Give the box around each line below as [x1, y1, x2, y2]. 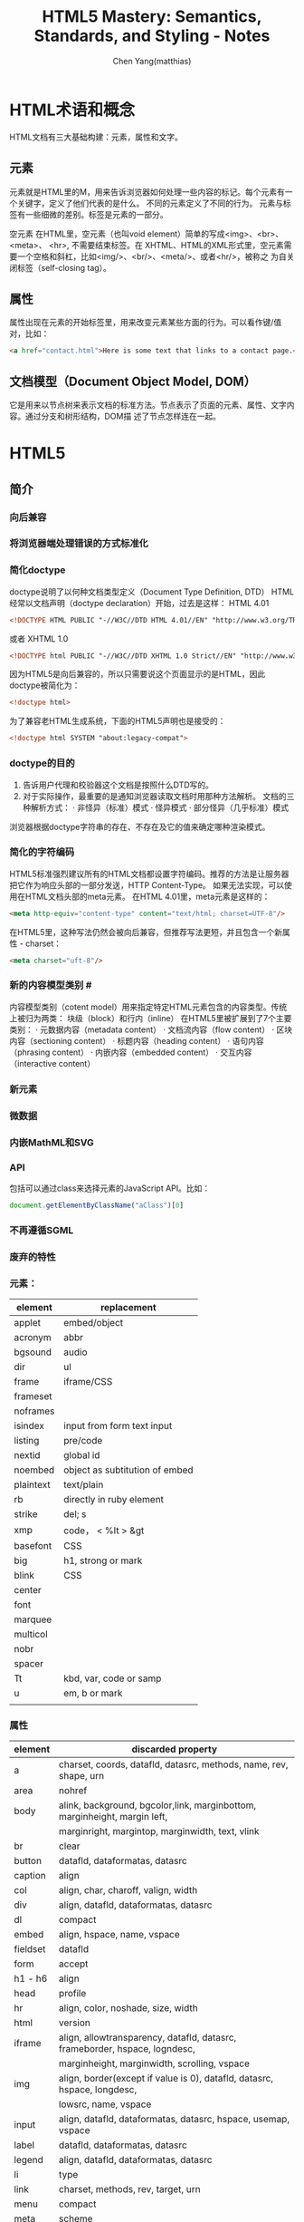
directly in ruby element [62, 1493, 165, 1505]
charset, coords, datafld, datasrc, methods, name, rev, [58, 1758, 289, 1771]
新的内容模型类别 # [9, 979, 92, 991]
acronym [14, 1330, 52, 1343]
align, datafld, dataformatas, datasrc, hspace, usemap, [58, 2113, 290, 2126]
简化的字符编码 [9, 845, 75, 858]
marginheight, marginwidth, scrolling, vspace [58, 2057, 251, 2070]
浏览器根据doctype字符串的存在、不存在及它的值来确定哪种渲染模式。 [9, 821, 271, 832]
